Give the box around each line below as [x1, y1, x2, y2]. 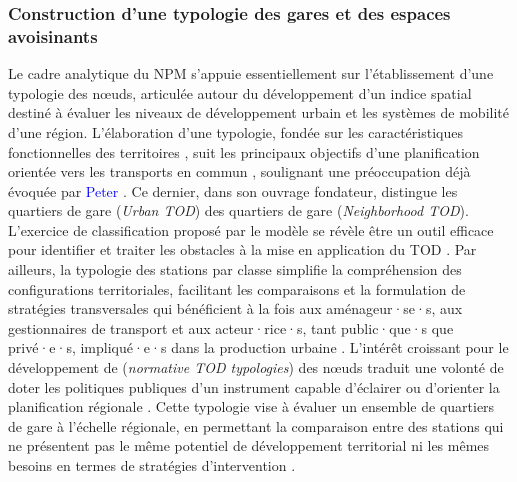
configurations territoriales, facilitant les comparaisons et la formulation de [8, 278, 466, 299]
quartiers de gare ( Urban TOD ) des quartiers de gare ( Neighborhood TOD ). [8, 200, 469, 221]
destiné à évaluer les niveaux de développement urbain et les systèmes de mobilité [8, 102, 509, 123]
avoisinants [8, 23, 98, 48]
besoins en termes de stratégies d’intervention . [8, 455, 296, 476]
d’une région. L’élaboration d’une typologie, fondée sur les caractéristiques [8, 121, 463, 142]
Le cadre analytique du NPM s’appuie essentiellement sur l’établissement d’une [8, 63, 494, 84]
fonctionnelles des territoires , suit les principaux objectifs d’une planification [8, 141, 480, 162]
